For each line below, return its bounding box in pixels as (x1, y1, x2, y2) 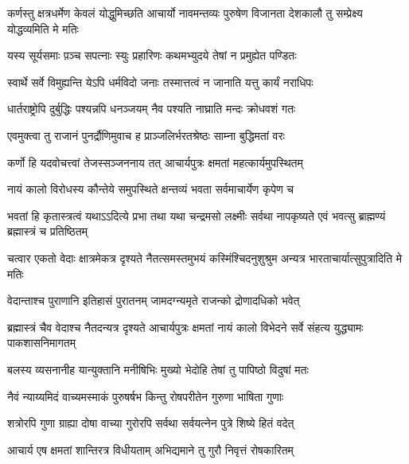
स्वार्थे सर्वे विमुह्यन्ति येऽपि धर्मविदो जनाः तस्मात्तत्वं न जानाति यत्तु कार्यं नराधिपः (7, 73, 314, 90)
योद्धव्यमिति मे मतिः (7, 20, 79, 37)
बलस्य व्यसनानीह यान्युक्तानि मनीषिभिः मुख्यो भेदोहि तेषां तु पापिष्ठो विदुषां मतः (7, 361, 309, 377)
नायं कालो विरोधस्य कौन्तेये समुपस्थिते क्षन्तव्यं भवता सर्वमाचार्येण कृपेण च (7, 181, 294, 197)
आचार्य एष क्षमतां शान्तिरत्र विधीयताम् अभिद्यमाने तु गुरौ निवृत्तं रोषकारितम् (7, 441, 294, 458)
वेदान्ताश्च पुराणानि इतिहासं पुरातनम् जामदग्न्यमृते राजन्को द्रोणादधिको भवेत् (7, 292, 300, 309)
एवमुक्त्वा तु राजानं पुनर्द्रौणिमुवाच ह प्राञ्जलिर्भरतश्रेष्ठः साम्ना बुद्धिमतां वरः (7, 127, 285, 143)
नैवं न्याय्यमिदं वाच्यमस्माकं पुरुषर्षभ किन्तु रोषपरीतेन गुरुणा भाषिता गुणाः (7, 388, 284, 404)
